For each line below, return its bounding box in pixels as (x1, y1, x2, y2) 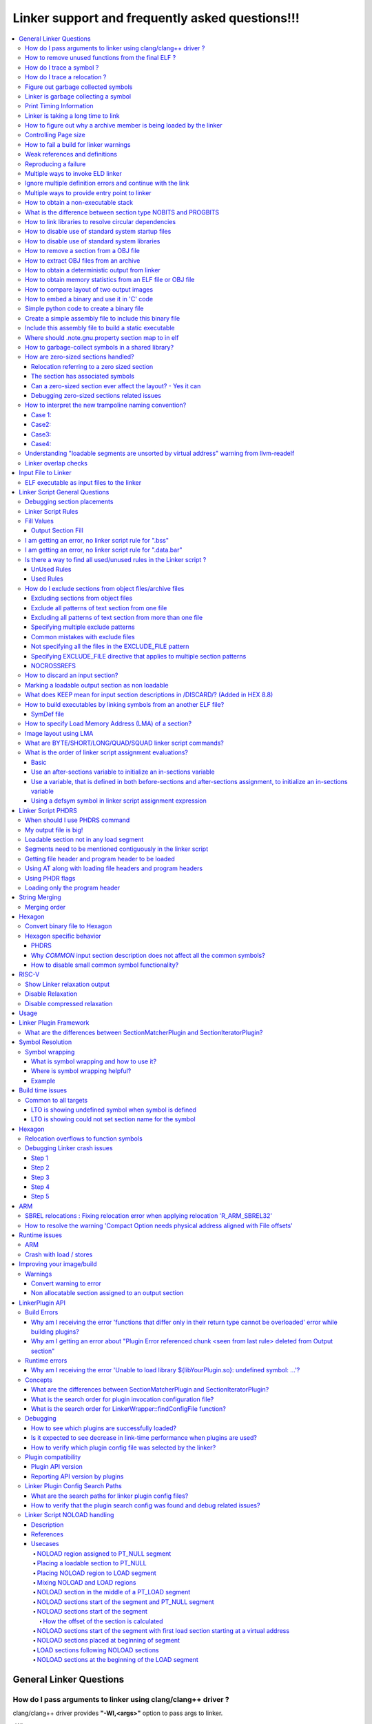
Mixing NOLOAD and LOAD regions (37, 1578, 136, 1587)
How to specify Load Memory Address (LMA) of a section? (25, 719, 192, 728)
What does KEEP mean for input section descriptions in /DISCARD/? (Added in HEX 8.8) (25, 690, 273, 699)
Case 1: (31, 410, 52, 419)
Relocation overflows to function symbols (25, 1134, 143, 1143)
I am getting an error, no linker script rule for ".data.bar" (25, 545, 183, 554)
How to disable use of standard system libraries (25, 237, 161, 245)
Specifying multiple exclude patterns (31, 623, 135, 631)
